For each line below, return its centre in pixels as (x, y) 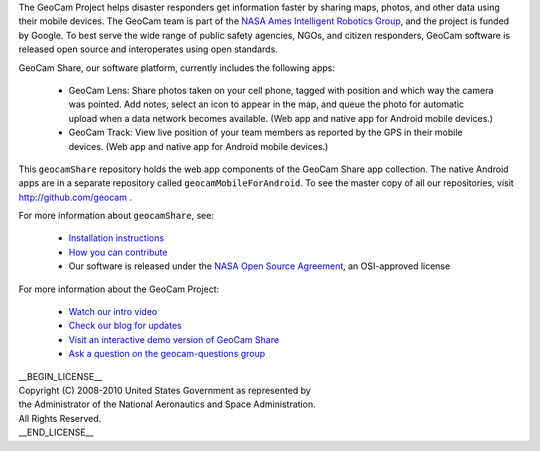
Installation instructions (116, 238)
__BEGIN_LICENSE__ (60, 376)
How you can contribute (118, 252)
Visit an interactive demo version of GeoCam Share (174, 339)
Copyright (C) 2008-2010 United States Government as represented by (165, 390)
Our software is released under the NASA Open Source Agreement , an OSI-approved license (259, 266)
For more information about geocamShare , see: (116, 216)
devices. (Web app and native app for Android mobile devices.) (198, 146)
